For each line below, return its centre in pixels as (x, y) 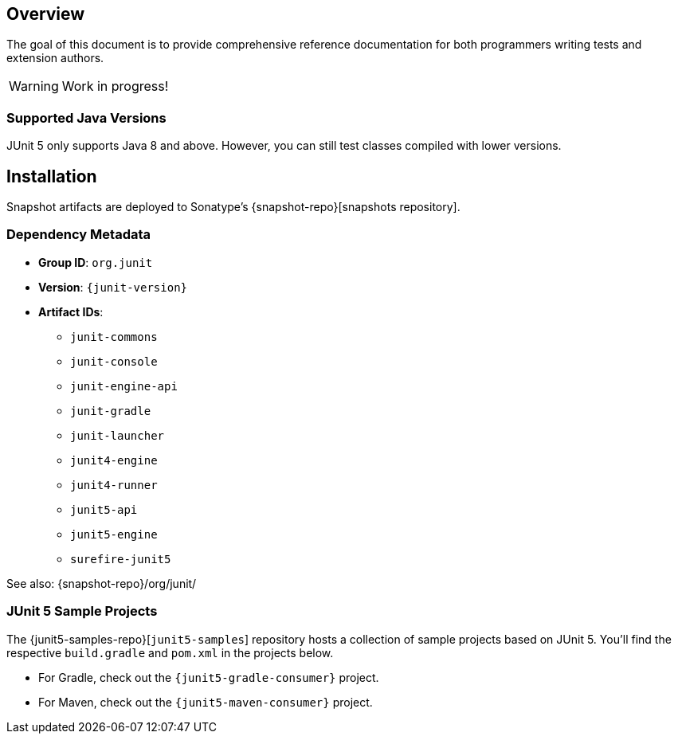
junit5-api (104, 509)
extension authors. (55, 58)
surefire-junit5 (121, 559)
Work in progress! (115, 86)
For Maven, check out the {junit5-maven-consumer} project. (206, 702)
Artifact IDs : (71, 311)
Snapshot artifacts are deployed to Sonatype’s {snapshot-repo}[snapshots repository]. (233, 207)
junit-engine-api (124, 386)
